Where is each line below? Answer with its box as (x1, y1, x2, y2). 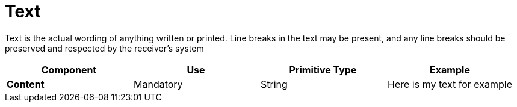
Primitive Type (289, 63, 357, 76)
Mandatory (134, 78, 183, 90)
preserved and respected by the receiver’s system (5, 43, 204, 53)
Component (41, 63, 97, 76)
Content (7, 78, 45, 90)
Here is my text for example (388, 78, 512, 90)
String (261, 78, 288, 90)
